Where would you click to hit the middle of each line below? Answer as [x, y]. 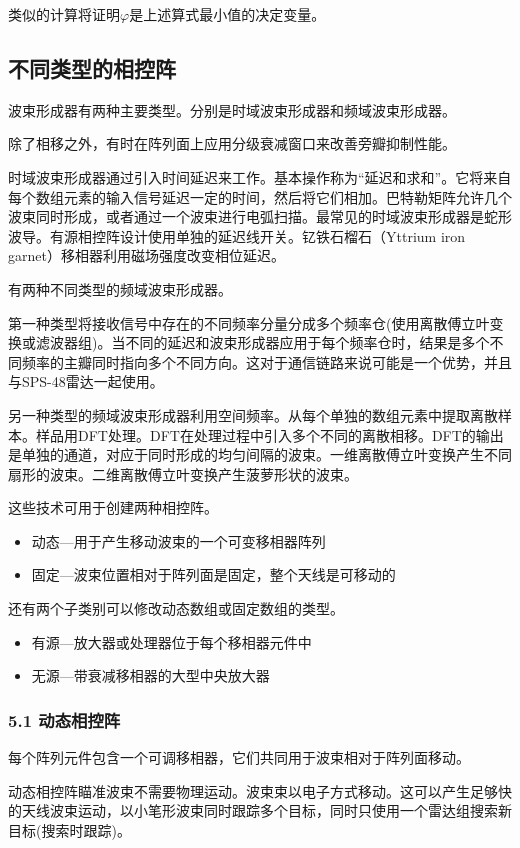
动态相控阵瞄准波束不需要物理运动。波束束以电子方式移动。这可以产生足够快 [260, 790]
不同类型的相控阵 [92, 67]
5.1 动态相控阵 [64, 719]
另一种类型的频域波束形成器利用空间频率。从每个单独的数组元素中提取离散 [253, 414]
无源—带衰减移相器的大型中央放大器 [150, 675]
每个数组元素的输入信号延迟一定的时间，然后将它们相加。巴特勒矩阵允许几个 [260, 196]
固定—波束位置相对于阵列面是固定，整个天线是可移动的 [213, 574]
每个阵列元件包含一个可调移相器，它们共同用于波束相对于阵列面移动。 [239, 757]
